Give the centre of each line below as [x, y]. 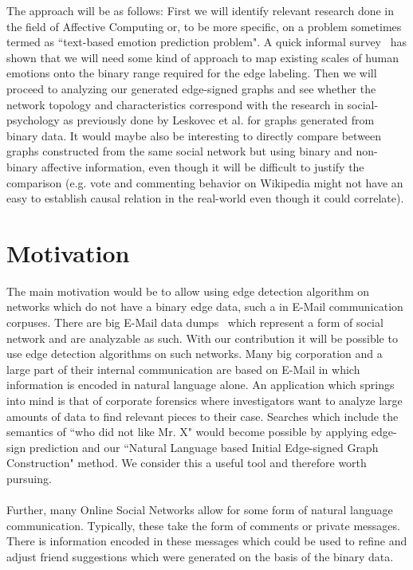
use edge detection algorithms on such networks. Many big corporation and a [195, 354]
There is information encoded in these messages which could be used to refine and [207, 541]
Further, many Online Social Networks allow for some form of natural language [200, 510]
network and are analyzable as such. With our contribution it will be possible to [202, 338]
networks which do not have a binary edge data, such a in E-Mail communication [205, 307]
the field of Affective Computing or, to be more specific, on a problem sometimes [204, 26]
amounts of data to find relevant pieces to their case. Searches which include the [203, 416]
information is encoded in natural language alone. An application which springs [201, 385]
